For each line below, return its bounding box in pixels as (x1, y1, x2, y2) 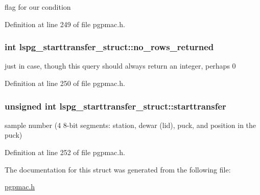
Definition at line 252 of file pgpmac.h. (5, 147, 125, 157)
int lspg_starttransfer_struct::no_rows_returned (5, 40, 214, 53)
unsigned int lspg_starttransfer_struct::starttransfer (5, 99, 226, 112)
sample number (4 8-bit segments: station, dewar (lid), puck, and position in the (5, 119, 256, 130)
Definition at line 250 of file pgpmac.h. (5, 78, 125, 88)
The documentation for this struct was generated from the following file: (5, 164, 231, 175)
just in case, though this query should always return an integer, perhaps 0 (5, 60, 236, 71)
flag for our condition (5, 2, 71, 12)
